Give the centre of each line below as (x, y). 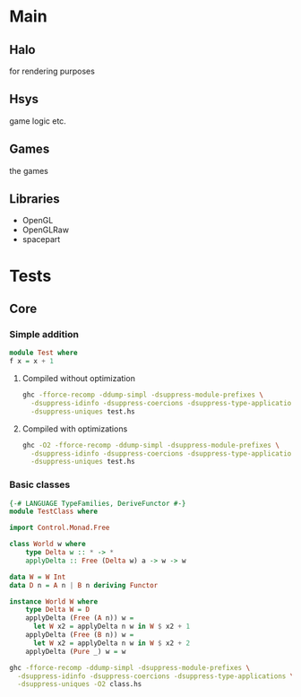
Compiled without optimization (79, 379)
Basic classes (40, 484)
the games (29, 170)
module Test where (43, 353)
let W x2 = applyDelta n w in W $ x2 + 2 (112, 643)
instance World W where (54, 601)
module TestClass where (54, 512)
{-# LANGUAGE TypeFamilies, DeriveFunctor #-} (98, 503)
